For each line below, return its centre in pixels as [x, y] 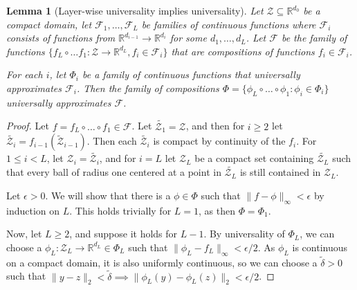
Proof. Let [28, 126]
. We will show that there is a [108, 195]
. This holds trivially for [120, 210]
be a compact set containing [254, 158]
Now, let [24, 234]
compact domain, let [49, 24]
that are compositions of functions [243, 51]
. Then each [112, 141]
